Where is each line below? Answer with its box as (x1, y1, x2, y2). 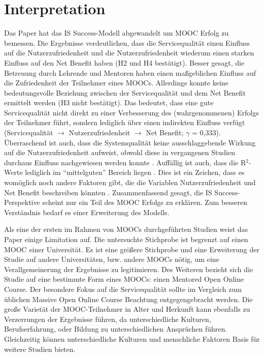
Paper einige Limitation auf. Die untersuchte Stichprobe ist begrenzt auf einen (4, 234, 248, 244)
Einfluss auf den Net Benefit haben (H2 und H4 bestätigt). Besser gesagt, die (4, 57, 245, 68)
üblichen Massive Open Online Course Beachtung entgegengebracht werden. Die (4, 293, 253, 304)
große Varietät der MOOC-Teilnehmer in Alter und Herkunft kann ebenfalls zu (4, 304, 250, 314)
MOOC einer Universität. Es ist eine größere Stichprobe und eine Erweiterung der (4, 244, 260, 254)
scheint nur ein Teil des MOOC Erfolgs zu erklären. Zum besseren (42, 197, 248, 207)
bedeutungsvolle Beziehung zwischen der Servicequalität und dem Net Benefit (4, 87, 246, 98)
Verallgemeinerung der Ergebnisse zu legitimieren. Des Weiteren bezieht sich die (4, 263, 253, 274)
